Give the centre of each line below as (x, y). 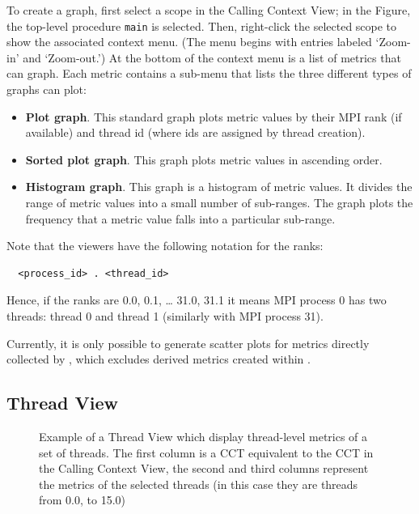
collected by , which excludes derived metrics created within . (159, 359)
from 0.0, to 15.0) (82, 500)
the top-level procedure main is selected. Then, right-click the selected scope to (202, 25)
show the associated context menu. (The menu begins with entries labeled (189, 42)
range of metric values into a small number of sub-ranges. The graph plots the (219, 202)
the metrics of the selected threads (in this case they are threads (199, 484)
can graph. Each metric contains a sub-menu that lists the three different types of (209, 73)
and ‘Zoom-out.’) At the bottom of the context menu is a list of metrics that (212, 57)
